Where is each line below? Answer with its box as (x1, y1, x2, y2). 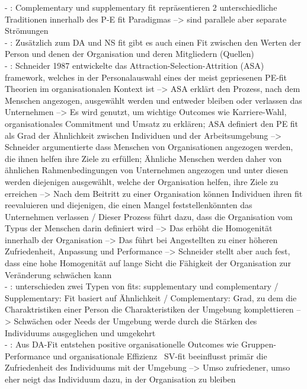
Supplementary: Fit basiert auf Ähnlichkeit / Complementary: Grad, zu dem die (5, 291, 297, 304)
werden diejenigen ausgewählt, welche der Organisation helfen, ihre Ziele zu (5, 175, 279, 187)
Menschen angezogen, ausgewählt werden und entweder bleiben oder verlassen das (5, 94, 302, 106)
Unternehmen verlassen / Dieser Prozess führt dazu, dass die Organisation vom (5, 210, 293, 222)
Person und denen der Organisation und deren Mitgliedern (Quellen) (5, 47, 254, 60)
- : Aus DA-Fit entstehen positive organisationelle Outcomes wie (5, 338, 239, 350)
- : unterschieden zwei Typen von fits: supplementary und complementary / (5, 280, 279, 292)
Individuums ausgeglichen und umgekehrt (5, 326, 156, 339)
